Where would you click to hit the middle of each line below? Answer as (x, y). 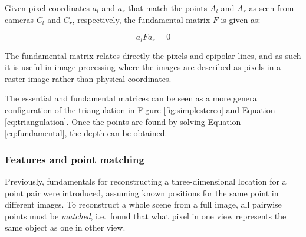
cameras (19, 19)
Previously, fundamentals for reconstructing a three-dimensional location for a (146, 181)
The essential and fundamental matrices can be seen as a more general (132, 98)
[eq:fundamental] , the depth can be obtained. (86, 133)
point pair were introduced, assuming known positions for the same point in (142, 192)
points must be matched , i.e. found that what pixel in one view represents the (146, 215)
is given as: (241, 19)
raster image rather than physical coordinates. (88, 78)
